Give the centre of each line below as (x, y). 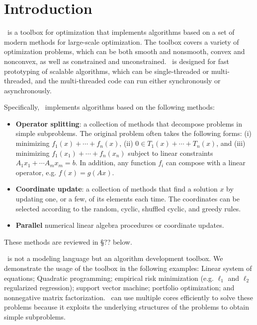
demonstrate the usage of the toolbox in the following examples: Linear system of (128, 268)
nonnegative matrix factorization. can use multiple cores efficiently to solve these (128, 297)
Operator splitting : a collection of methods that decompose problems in (129, 123)
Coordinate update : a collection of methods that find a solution (117, 189)
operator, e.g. (36, 172)
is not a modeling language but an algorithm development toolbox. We (115, 258)
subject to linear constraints (171, 153)
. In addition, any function (116, 162)
